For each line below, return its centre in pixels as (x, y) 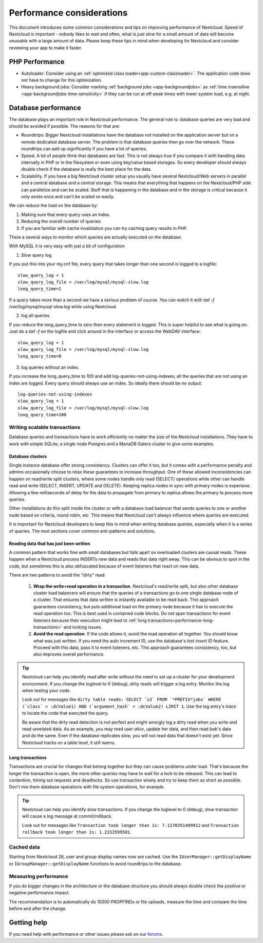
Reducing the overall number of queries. (62, 221)
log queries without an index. (50, 367)
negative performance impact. (39, 893)
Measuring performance (38, 876)
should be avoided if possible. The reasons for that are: (65, 126)
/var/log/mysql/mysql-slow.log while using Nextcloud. (63, 307)
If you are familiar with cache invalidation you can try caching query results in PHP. (104, 228)
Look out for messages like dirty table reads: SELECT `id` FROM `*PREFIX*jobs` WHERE (122, 700)
